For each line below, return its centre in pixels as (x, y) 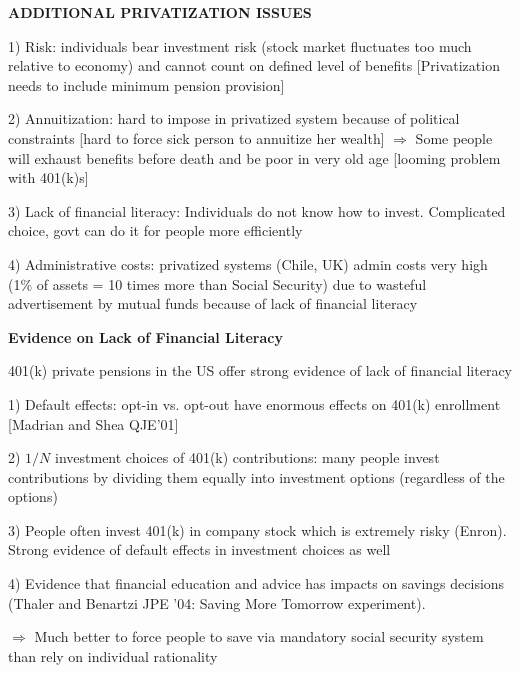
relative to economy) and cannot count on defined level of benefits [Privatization (254, 65)
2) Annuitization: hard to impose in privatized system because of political (234, 118)
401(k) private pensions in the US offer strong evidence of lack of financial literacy (260, 370)
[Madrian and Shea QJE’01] (93, 423)
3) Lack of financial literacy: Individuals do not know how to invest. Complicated (257, 210)
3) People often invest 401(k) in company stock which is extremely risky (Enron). (257, 529)
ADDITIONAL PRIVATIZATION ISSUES (160, 12)
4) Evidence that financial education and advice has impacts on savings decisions (256, 583)
